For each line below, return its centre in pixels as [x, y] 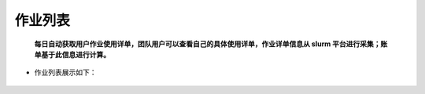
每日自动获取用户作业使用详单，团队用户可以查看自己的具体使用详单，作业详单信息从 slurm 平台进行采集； [207, 44]
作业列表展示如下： [65, 72]
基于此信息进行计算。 [75, 54]
